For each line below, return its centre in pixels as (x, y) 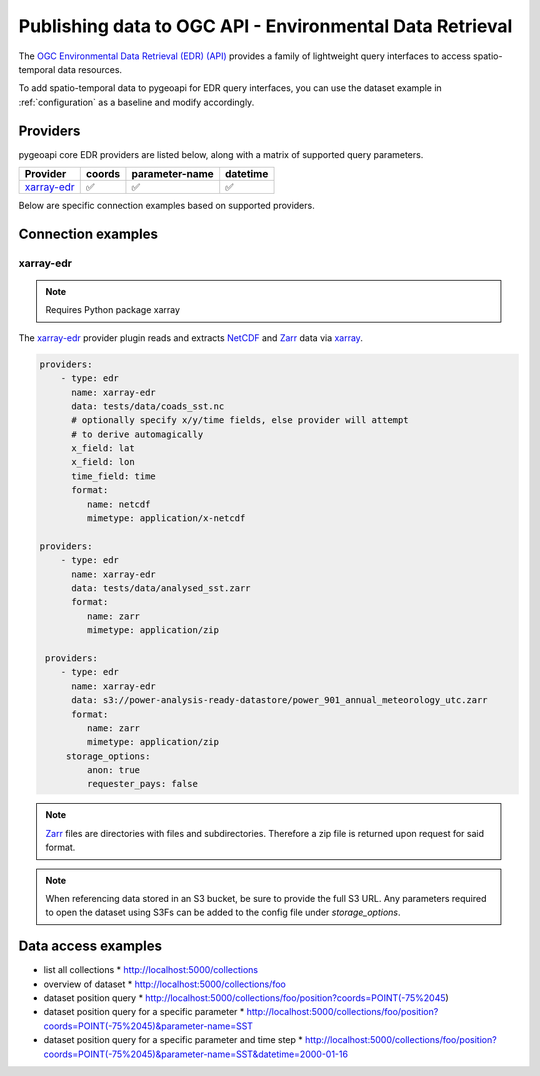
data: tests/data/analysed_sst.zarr (161, 588)
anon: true (113, 770)
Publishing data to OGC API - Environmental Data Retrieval (265, 26)
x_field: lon (103, 462)
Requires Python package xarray (112, 310)
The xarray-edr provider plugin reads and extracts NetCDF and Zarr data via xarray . (191, 337)
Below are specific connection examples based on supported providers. (166, 206)
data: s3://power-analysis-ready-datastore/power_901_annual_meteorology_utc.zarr (280, 700)
